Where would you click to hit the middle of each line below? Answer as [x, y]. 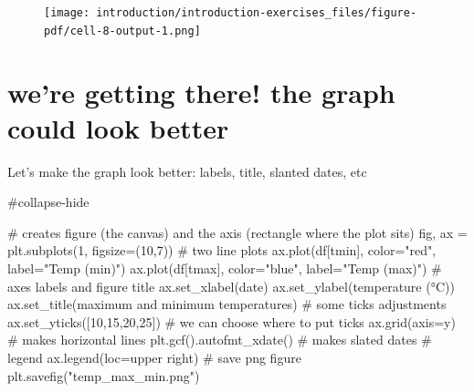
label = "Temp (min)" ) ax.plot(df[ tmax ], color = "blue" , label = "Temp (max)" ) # [225, 268]
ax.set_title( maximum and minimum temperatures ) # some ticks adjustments [227, 304]
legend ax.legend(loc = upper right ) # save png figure [154, 357]
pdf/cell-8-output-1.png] [122, 31]
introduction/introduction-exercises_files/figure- [257, 13]
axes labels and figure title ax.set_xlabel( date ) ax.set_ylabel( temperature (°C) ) [231, 286]
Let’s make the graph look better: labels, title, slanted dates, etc [187, 171]
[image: [67, 13]
